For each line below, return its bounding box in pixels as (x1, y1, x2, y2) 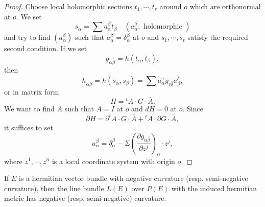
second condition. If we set (4, 43, 87, 54)
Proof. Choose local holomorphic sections (4, 1, 133, 11)
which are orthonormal (189, 1, 261, 11)
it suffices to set (4, 122, 53, 133)
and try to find (4, 32, 51, 42)
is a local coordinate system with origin (52, 155, 175, 166)
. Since (182, 103, 203, 114)
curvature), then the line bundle (4, 182, 104, 193)
